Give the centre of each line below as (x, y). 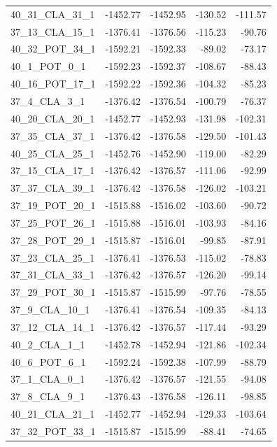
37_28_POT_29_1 (53, 240)
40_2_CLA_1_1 (48, 344)
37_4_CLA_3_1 (48, 100)
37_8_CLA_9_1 (48, 396)
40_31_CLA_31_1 (53, 14)
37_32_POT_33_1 (53, 431)
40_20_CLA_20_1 (53, 118)
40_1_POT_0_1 (48, 66)
